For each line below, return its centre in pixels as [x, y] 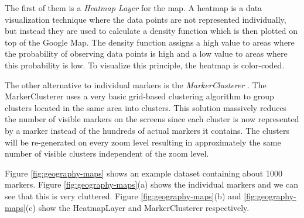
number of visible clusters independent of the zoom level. [107, 153]
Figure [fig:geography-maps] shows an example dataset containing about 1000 [144, 173]
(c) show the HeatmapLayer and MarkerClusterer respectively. [137, 207]
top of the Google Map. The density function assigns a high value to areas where [150, 42]
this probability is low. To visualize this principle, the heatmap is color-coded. [145, 65]
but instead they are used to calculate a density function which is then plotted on [151, 31]
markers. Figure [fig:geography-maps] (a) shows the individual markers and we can [151, 184]
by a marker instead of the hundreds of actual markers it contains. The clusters [147, 130]
